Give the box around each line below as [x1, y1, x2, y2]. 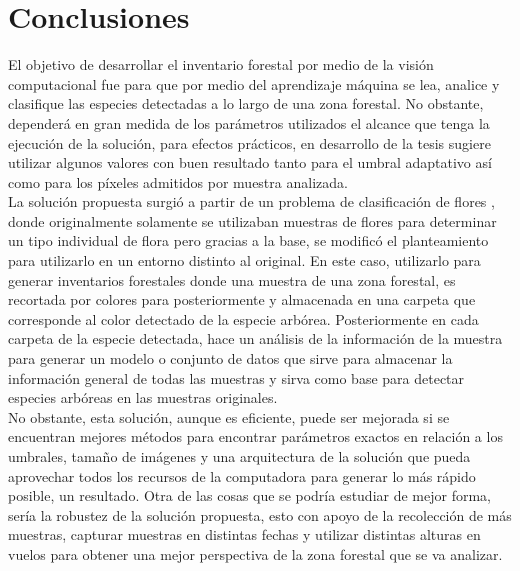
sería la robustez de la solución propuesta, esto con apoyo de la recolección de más [8, 504, 512, 525]
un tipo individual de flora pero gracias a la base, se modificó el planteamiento [8, 230, 489, 251]
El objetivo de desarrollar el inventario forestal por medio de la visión [8, 54, 434, 75]
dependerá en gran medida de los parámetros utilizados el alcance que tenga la [8, 112, 490, 133]
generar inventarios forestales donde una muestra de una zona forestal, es [8, 269, 456, 290]
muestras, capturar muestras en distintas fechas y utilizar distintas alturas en [8, 524, 481, 545]
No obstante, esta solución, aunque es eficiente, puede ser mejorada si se [8, 406, 450, 427]
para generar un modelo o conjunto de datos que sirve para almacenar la [8, 348, 453, 369]
